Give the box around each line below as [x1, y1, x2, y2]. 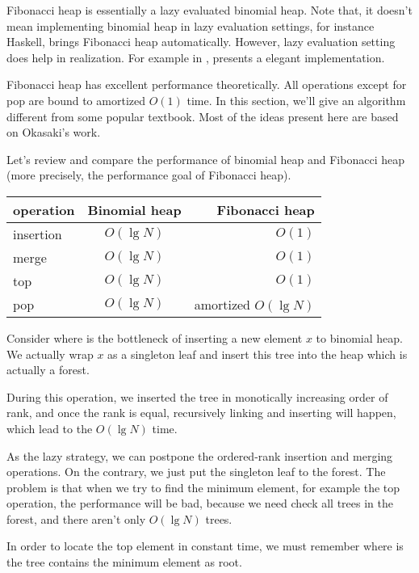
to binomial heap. [316, 329, 403, 346]
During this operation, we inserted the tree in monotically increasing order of [6, 388, 388, 405]
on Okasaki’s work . [6, 124, 101, 141]
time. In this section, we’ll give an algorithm [186, 91, 406, 108]
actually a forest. [6, 361, 90, 378]
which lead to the [6, 419, 93, 436]
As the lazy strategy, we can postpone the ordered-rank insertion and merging [6, 447, 393, 464]
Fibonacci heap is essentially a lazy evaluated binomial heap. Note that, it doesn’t [6, 2, 413, 18]
